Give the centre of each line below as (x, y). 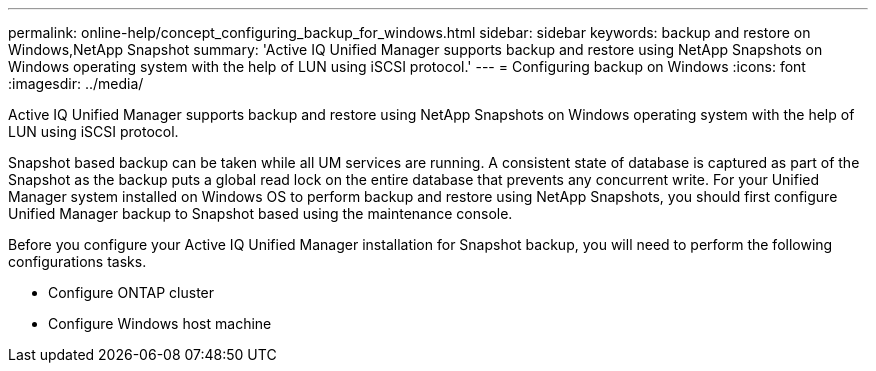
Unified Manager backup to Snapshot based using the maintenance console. (260, 213)
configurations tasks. (77, 261)
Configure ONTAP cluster (131, 292)
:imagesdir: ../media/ (76, 83)
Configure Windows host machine (160, 323)
